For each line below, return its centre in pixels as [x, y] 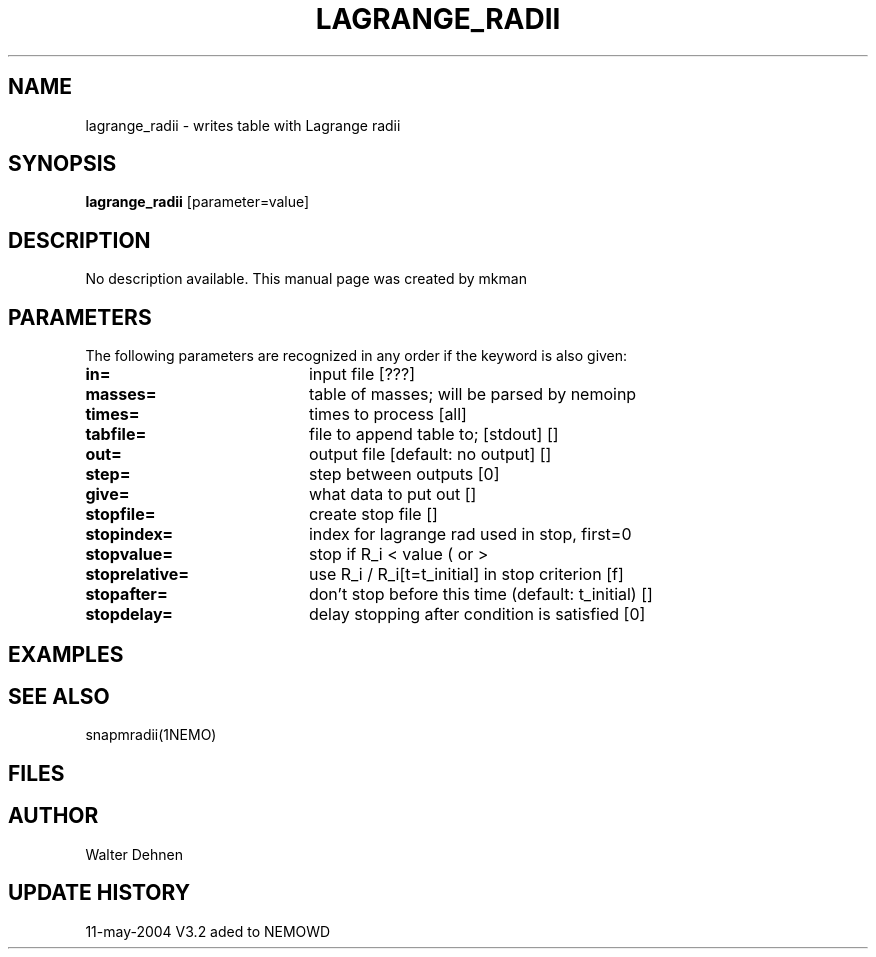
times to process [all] [387, 414]
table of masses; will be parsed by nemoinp [472, 394]
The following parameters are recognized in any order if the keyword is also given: [356, 356]
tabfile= [116, 434]
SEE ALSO [59, 696]
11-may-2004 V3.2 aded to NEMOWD [208, 931]
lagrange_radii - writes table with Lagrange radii [243, 125]
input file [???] [361, 374]
